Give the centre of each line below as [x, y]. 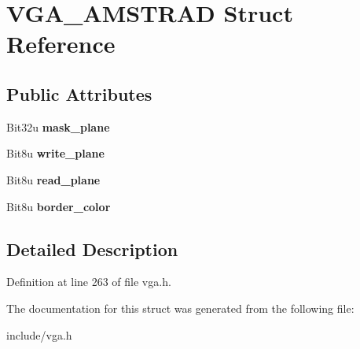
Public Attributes [79, 93]
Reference [61, 44]
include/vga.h [39, 334]
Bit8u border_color [59, 206]
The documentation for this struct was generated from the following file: [180, 308]
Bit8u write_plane [55, 153]
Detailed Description [92, 249]
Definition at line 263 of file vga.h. [89, 282]
